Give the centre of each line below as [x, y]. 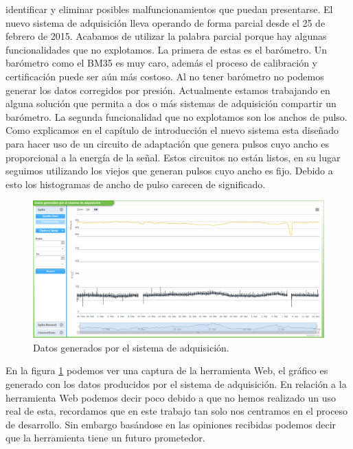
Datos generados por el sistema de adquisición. [131, 347]
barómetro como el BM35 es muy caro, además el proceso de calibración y [161, 63]
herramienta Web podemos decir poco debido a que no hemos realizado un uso [171, 397]
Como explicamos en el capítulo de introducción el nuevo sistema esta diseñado [172, 130]
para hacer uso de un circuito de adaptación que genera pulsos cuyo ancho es [168, 143]
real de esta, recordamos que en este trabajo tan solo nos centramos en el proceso [177, 411]
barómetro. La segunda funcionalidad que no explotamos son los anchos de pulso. [176, 116]
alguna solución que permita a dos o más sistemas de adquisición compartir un [171, 103]
